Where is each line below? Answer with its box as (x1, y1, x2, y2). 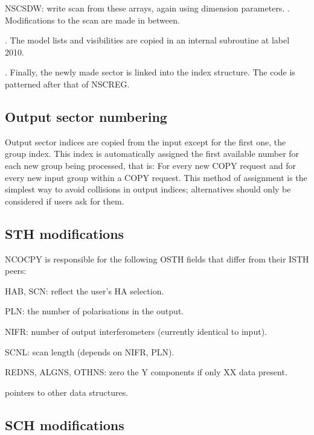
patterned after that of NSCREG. (5, 77, 130, 90)
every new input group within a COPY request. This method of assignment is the (5, 171, 307, 183)
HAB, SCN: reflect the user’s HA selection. (5, 284, 164, 297)
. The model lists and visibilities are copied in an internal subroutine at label (5, 34, 290, 46)
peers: (5, 264, 27, 277)
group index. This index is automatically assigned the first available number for (5, 147, 300, 160)
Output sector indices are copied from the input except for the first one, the (5, 135, 286, 148)
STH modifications (5, 224, 124, 243)
